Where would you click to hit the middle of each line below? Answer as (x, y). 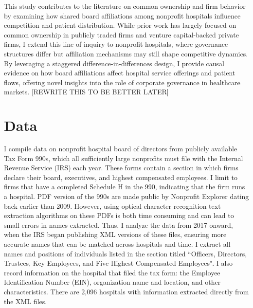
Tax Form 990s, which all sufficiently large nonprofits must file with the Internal (124, 158)
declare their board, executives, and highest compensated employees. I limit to (121, 177)
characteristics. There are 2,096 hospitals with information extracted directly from (126, 291)
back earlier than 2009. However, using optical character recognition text (112, 206)
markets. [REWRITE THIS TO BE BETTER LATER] (86, 92)
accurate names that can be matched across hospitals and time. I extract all (117, 244)
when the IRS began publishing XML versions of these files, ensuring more (115, 234)
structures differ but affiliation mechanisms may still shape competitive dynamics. (126, 53)
